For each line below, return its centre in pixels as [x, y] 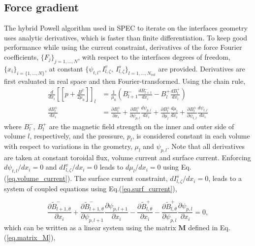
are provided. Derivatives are [202, 68]
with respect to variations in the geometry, [68, 146]
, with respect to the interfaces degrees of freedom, [154, 56]
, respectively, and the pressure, [77, 136]
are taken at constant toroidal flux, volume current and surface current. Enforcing [127, 157]
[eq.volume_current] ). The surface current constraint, [87, 178]
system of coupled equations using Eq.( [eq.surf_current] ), [91, 188]
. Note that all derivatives [206, 146]
